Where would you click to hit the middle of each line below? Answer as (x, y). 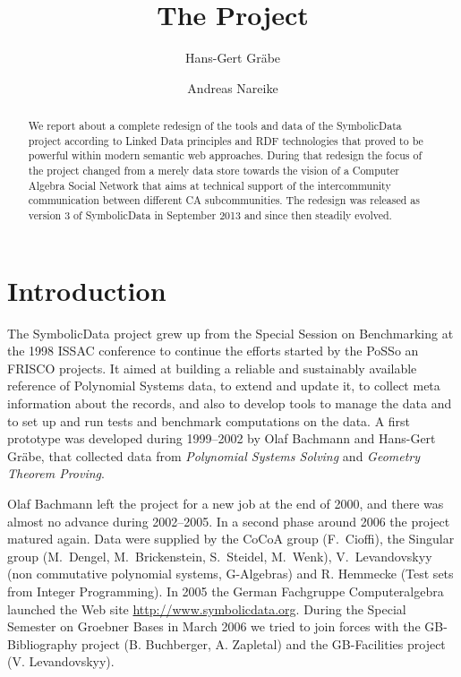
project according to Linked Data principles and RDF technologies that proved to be (226, 140)
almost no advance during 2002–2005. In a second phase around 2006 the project (229, 521)
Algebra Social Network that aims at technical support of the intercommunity (209, 185)
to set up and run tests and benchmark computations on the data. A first (209, 420)
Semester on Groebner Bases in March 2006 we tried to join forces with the (214, 626)
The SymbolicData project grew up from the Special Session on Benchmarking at (230, 333)
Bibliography (43, 643)
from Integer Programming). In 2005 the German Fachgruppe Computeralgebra (226, 591)
